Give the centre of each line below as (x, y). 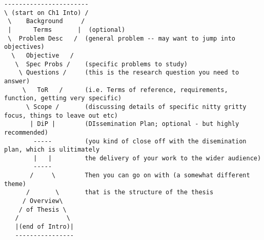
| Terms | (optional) (67, 30)
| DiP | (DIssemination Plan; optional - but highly (135, 124)
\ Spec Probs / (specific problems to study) (101, 64)
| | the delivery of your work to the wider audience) (147, 158)
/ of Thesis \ (43, 209)
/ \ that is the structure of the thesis (120, 192)
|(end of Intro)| (45, 227)
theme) (15, 184)
